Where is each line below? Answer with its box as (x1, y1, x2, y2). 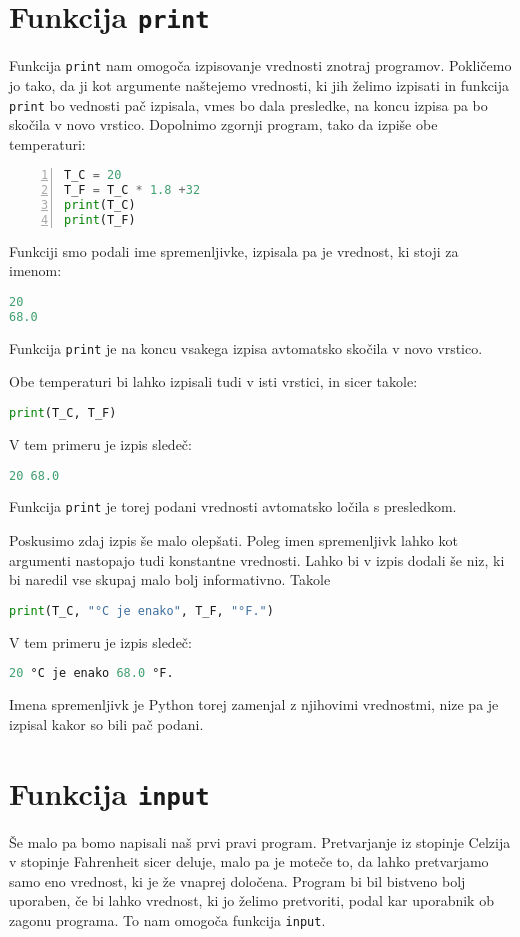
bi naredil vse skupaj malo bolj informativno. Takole (9, 569, 331, 590)
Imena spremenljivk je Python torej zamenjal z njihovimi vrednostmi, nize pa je (9, 694, 499, 715)
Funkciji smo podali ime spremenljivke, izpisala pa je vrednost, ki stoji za (9, 240, 459, 261)
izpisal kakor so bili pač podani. (9, 713, 204, 734)
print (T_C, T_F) (9, 406, 117, 421)
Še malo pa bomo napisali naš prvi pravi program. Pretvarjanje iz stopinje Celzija (9, 831, 511, 852)
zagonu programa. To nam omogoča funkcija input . (9, 909, 326, 930)
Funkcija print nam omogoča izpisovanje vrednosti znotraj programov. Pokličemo (9, 55, 512, 76)
